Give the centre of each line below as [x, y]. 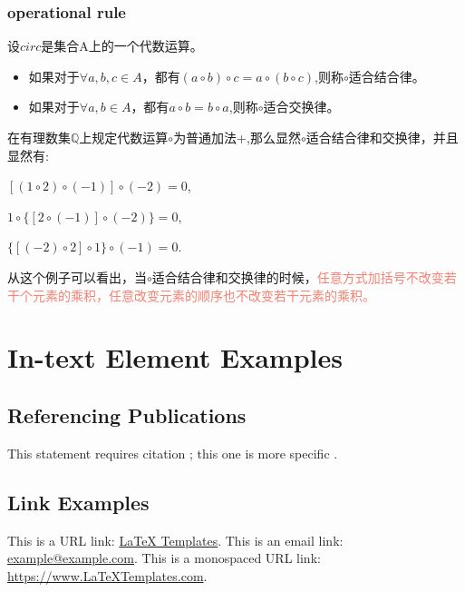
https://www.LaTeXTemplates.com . [107, 575]
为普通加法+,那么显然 [237, 137]
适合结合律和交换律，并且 [382, 137]
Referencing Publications [127, 414]
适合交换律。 [301, 107]
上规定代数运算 [124, 137]
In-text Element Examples [175, 357]
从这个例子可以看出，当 [77, 276]
